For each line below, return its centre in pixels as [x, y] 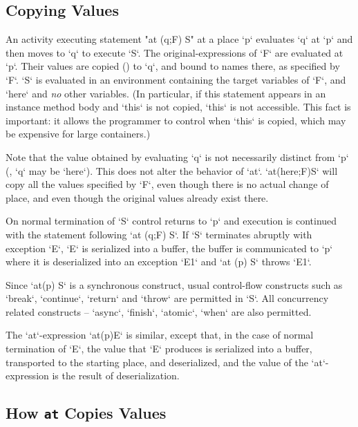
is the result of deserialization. [116, 376]
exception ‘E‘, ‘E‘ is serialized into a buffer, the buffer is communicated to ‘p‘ [169, 248]
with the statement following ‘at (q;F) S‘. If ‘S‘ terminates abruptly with [159, 234]
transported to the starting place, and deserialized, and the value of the [157, 362]
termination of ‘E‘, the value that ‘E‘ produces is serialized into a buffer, [159, 349]
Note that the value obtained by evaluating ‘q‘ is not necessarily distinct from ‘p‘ [177, 156]
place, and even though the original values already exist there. [137, 197]
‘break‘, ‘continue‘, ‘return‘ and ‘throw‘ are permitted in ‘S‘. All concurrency [167, 298]
